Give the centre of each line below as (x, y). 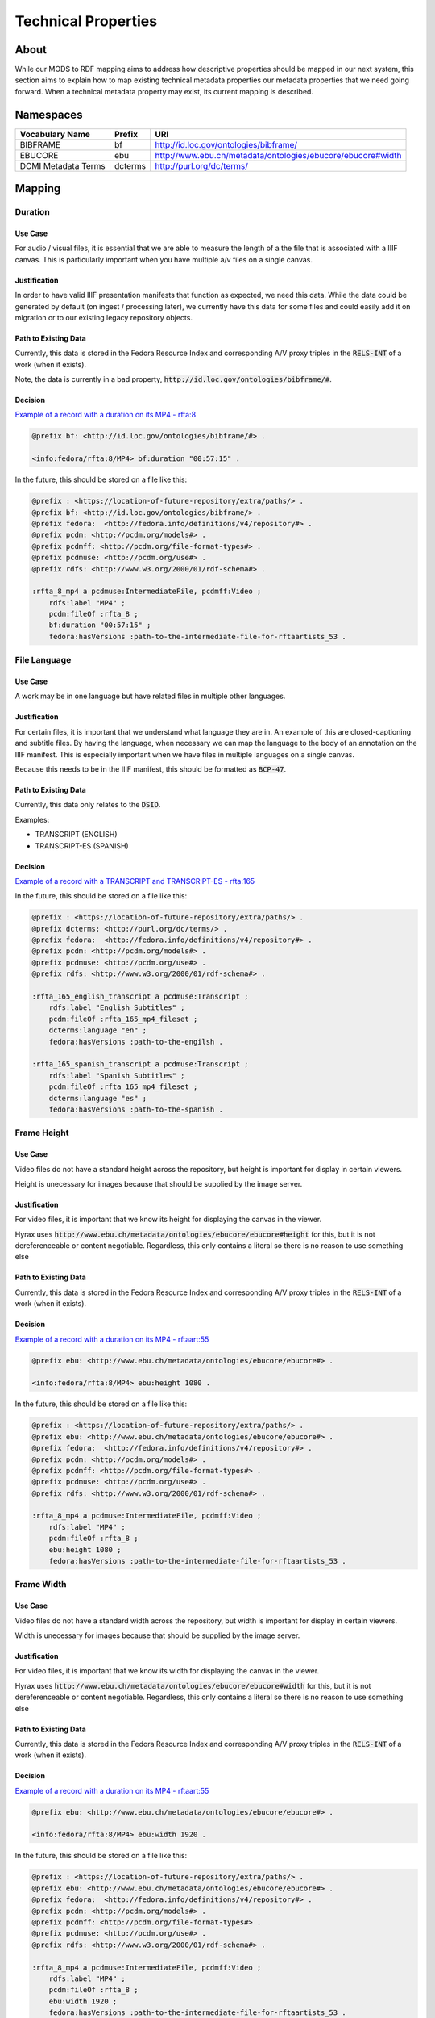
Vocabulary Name (55, 134)
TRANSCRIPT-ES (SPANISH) (82, 846)
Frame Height (42, 1133)
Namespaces (49, 114)
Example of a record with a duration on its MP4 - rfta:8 (106, 415)
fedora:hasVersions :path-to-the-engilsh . (136, 1042)
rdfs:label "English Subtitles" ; (117, 1008)
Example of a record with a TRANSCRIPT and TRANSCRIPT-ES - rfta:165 (135, 881)
